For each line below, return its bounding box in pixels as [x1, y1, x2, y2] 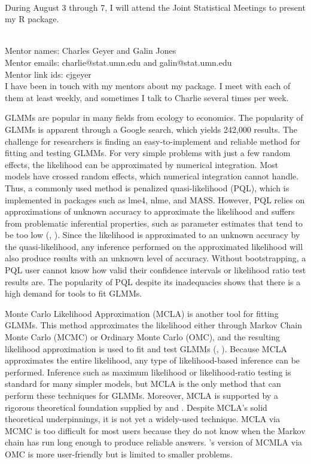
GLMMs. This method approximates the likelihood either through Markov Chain [5, 319, 302, 331]
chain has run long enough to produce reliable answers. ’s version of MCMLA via [5, 436, 303, 448]
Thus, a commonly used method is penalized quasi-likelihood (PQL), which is [5, 181, 289, 194]
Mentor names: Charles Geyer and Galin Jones [5, 44, 176, 57]
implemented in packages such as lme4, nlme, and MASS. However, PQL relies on [5, 193, 305, 206]
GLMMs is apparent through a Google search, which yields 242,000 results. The [5, 123, 298, 135]
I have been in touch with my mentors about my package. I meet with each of [5, 80, 291, 92]
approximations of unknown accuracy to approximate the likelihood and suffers [5, 205, 295, 218]
